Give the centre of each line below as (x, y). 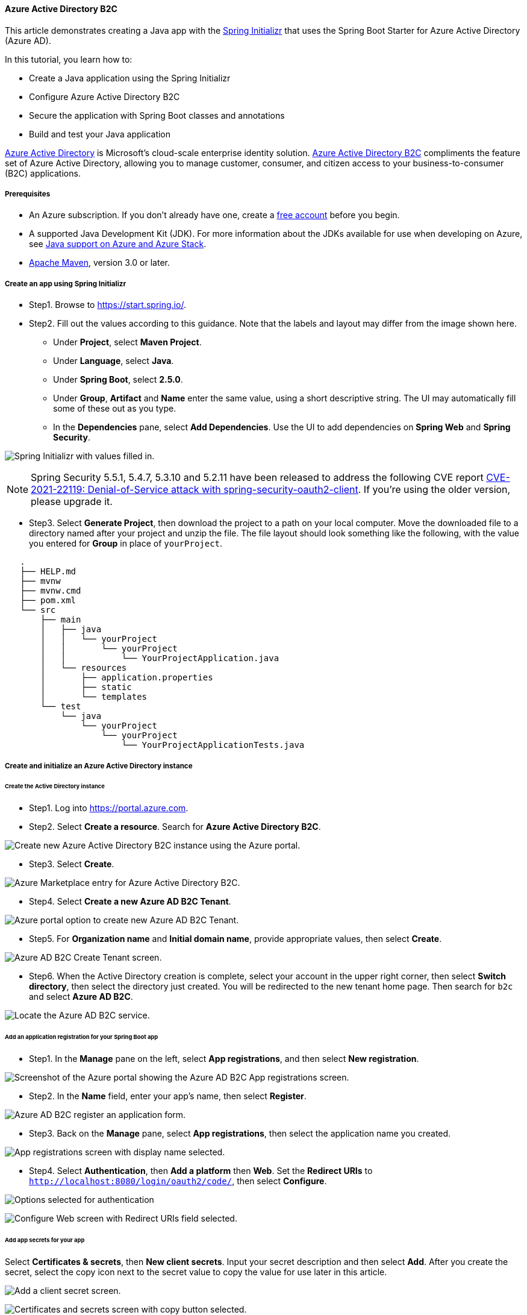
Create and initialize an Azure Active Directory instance (99, 766)
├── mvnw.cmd (51, 591)
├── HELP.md (48, 572)
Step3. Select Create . (72, 864)
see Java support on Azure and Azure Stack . (118, 244)
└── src (38, 610)
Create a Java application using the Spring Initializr (130, 78)
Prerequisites (28, 194)
